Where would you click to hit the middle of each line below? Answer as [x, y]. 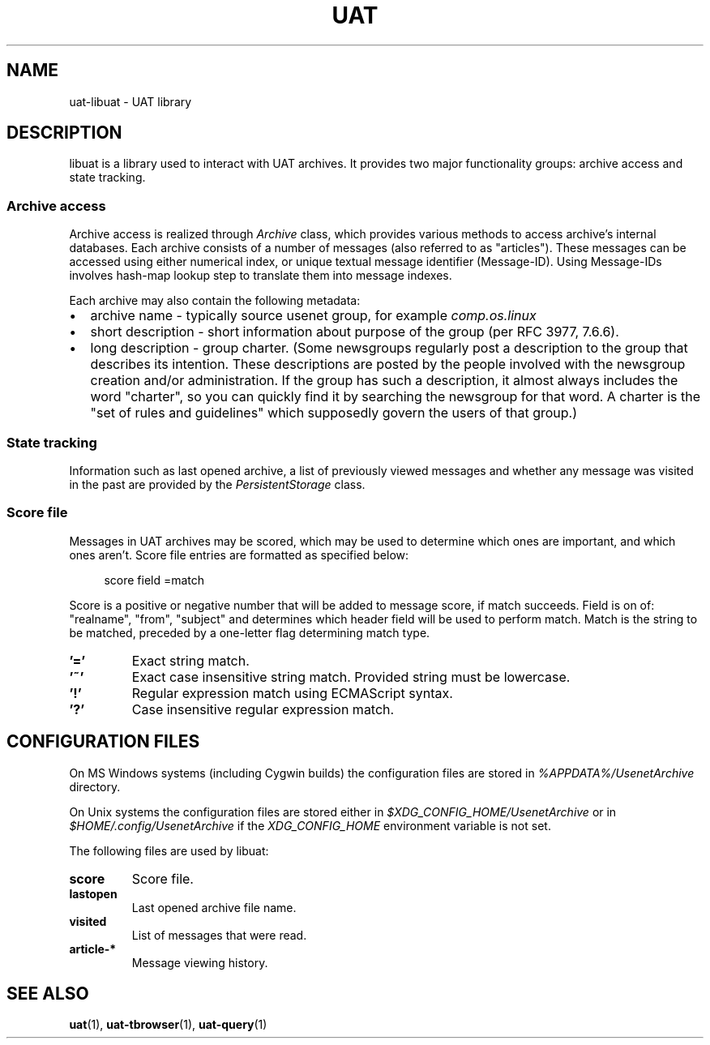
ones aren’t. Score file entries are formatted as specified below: [239, 555]
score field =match [154, 580]
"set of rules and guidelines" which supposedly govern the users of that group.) [334, 413]
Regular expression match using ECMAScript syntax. [292, 693]
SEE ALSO [48, 993]
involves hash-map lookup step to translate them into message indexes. [261, 276]
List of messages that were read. [219, 935]
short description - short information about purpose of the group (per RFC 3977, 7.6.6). [355, 332]
